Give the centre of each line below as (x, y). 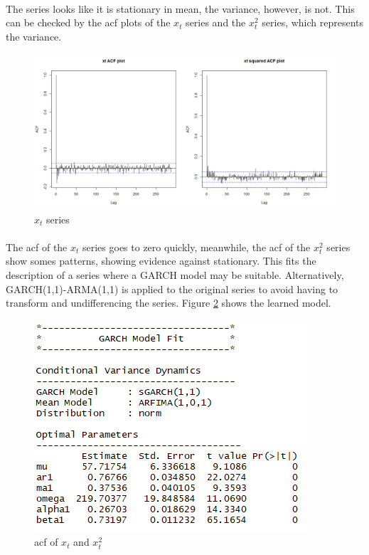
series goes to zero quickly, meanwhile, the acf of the (197, 247)
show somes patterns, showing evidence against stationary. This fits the (161, 261)
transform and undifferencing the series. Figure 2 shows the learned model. (169, 303)
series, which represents (313, 22)
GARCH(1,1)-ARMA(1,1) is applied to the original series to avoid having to (172, 289)
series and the (216, 22)
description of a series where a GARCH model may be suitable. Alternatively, (175, 274)
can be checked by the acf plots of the (88, 22)
